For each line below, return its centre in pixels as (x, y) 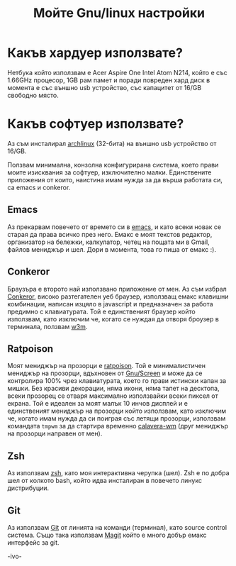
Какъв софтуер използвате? (96, 124)
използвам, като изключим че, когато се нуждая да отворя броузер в (113, 319)
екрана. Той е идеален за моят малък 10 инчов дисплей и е (97, 404)
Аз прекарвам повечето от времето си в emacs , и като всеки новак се (114, 227)
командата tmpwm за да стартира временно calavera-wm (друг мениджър (118, 426)
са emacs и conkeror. (39, 187)
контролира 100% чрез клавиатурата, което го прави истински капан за (117, 381)
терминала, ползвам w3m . (47, 326)
